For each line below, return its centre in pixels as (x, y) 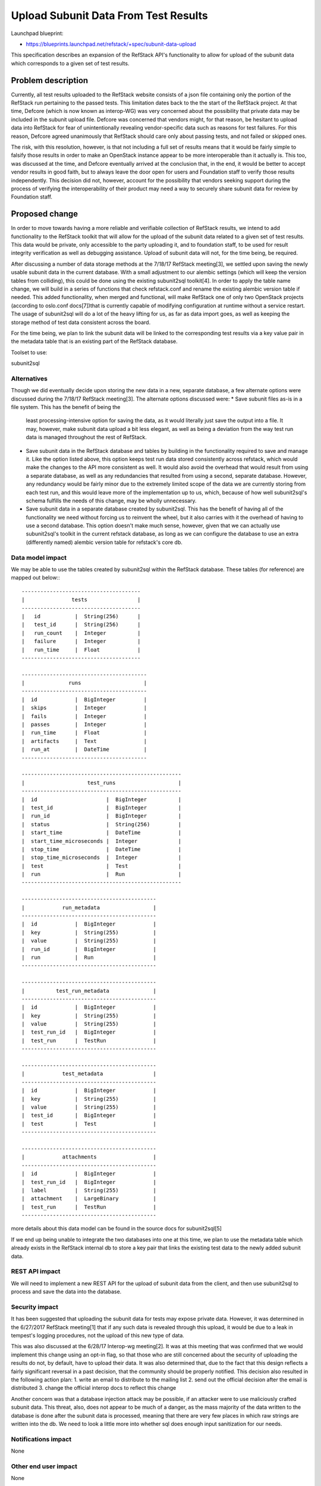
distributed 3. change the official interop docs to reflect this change (94, 1388)
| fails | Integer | (84, 716)
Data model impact (39, 558)
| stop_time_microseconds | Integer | (101, 858)
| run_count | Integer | (81, 633)
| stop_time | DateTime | (101, 849)
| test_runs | (101, 783)
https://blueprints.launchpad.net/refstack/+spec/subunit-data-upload (111, 44)
